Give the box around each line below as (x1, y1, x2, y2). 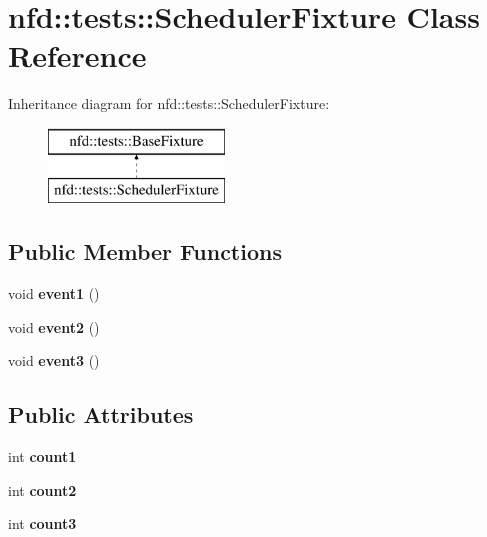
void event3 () (8, 350, 100, 371)
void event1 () (8, 283, 100, 304)
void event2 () (8, 316, 100, 337)
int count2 (8, 479, 77, 500)
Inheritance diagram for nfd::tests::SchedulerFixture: (8, 93, 330, 114)
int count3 (8, 513, 77, 534)
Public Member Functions (8, 236, 282, 267)
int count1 (8, 446, 77, 467)
